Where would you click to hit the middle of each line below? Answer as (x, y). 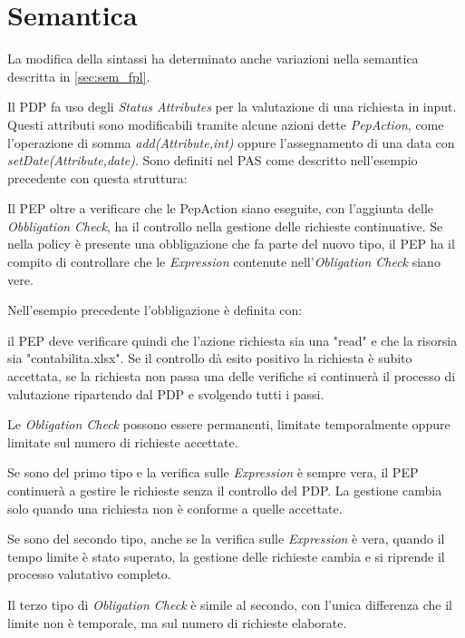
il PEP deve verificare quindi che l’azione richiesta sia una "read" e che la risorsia (232, 340)
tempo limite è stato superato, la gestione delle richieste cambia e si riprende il (226, 556)
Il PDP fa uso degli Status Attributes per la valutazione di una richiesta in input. (232, 107)
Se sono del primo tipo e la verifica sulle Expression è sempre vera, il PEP (213, 472)
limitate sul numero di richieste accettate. (123, 442)
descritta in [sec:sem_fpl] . (79, 76)
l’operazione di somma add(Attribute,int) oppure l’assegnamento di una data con (231, 142)
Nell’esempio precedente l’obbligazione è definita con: (155, 310)
